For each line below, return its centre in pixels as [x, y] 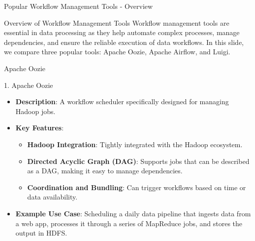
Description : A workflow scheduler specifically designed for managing [122, 101]
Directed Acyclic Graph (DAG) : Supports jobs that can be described [138, 161]
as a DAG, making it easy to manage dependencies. [105, 171]
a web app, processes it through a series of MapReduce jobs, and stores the [129, 223]
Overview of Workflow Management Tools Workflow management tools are [117, 22]
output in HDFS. [41, 233]
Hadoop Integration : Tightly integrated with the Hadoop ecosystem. [135, 144]
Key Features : [40, 128]
